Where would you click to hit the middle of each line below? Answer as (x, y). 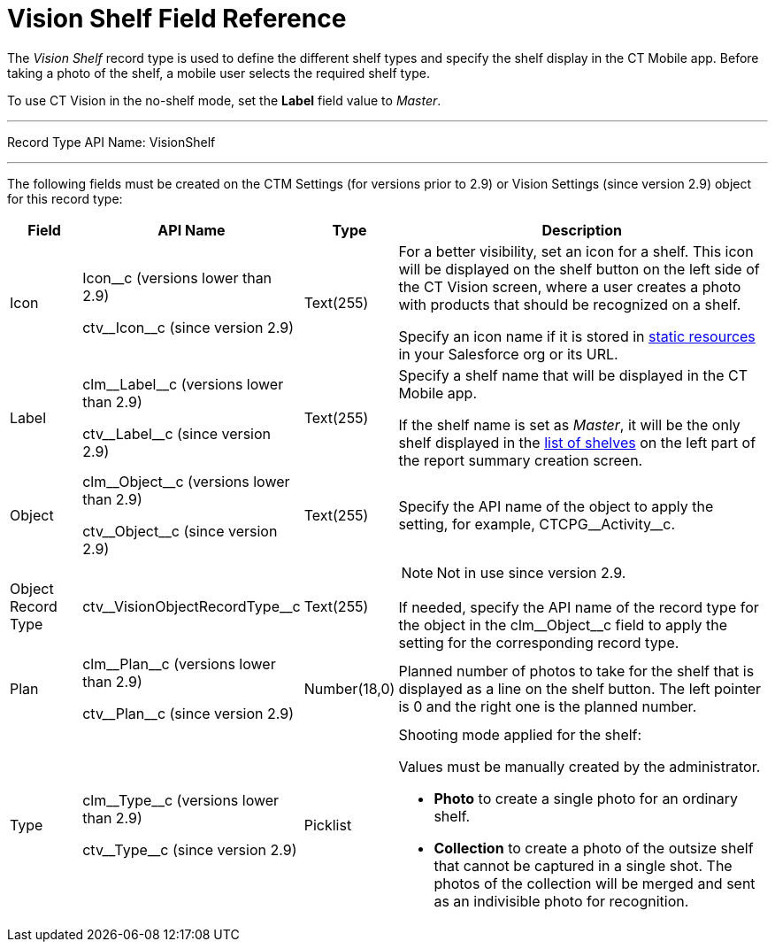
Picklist (328, 825)
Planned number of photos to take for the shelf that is (576, 671)
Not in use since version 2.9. (531, 572)
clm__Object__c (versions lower (186, 481)
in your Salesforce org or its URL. (508, 354)
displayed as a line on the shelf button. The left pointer (580, 688)
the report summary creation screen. (521, 460)
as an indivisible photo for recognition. (561, 901)
